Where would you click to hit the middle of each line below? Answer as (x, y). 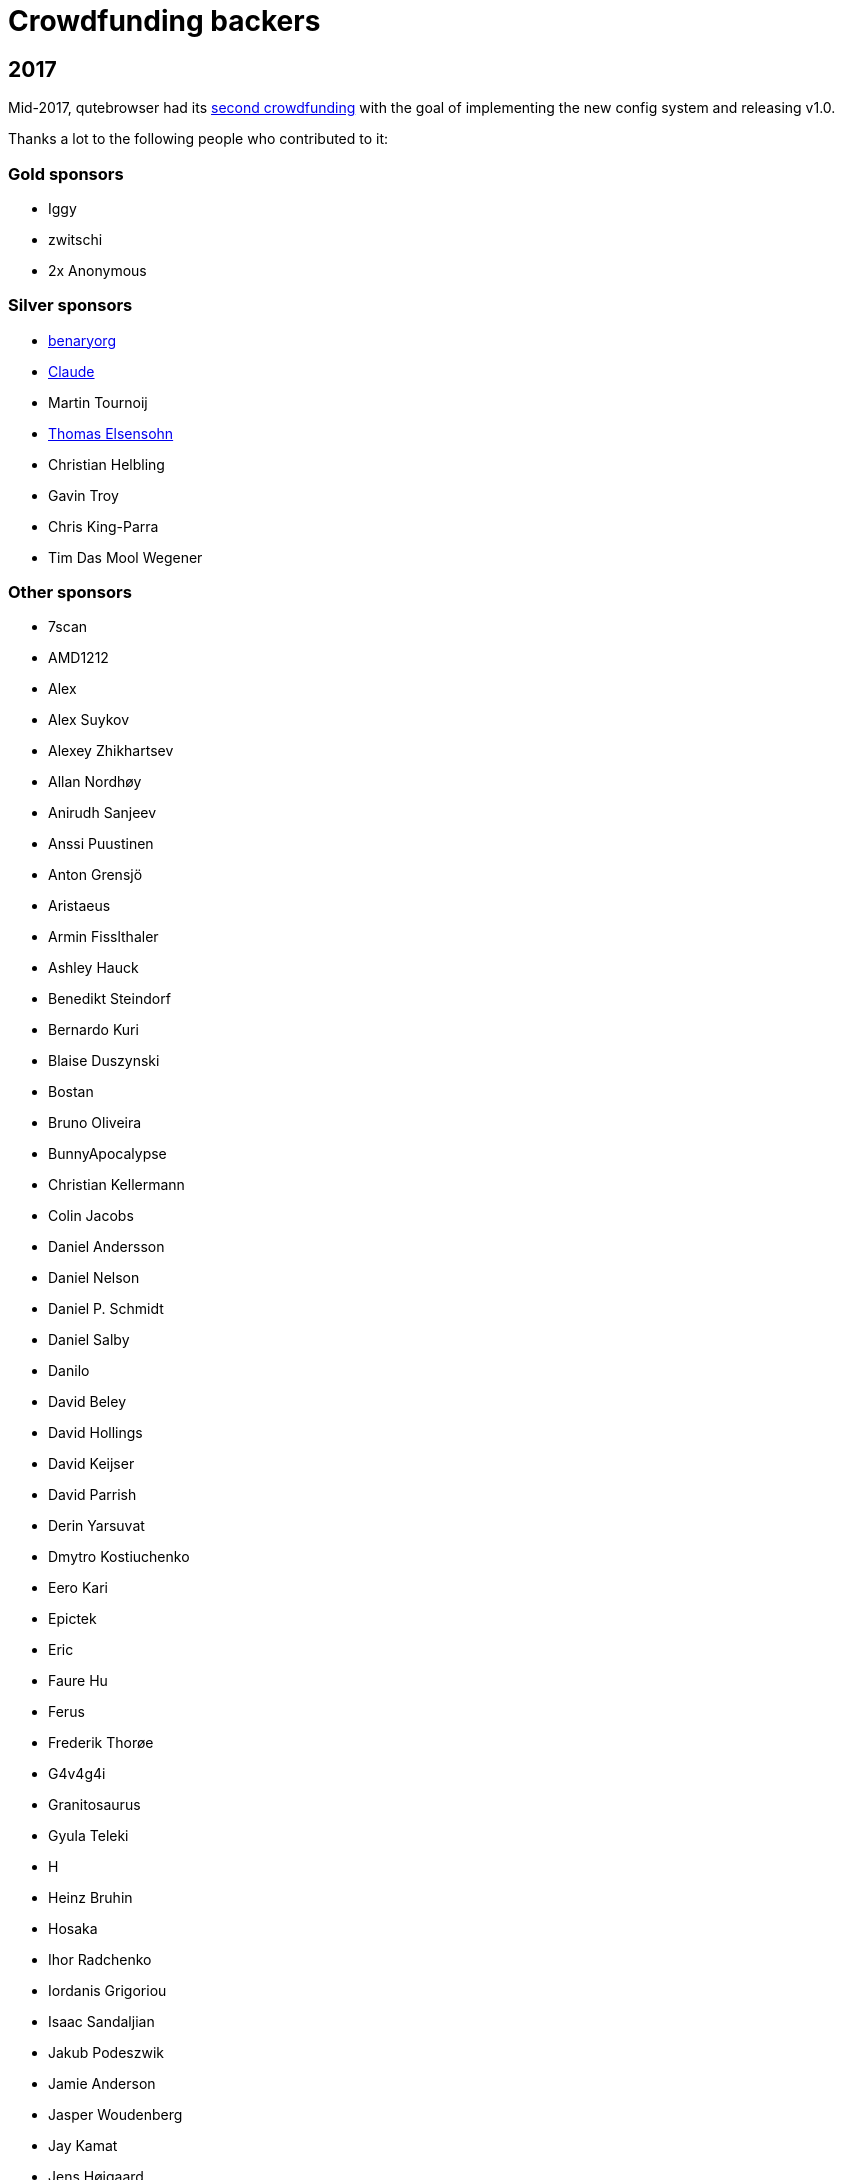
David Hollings (95, 1433)
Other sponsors (70, 592)
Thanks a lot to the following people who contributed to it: (198, 139)
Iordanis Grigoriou (107, 1991)
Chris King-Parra (103, 526)
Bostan (71, 1092)
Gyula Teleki (88, 1836)
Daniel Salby (89, 1340)
